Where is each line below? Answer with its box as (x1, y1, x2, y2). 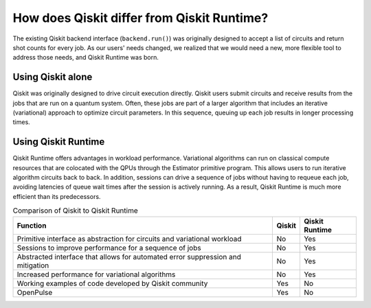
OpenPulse (16, 287, 53, 297)
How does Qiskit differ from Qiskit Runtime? (12, 10, 269, 25)
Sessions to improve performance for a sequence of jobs (16, 243, 202, 252)
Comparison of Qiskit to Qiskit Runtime (12, 206, 139, 215)
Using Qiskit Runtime (12, 136, 105, 147)
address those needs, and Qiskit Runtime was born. (12, 54, 159, 62)
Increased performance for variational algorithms (16, 270, 176, 279)
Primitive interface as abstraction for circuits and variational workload (16, 234, 242, 244)
